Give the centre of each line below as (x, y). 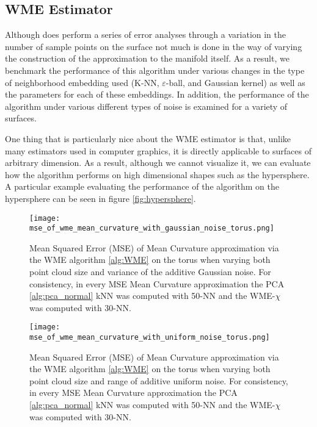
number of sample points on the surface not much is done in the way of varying (154, 46)
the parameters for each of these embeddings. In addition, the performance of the (157, 94)
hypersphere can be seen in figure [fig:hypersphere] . (100, 198)
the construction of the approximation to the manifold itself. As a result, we (147, 58)
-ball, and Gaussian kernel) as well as (235, 82)
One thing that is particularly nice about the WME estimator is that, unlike (148, 138)
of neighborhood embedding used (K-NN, (82, 82)
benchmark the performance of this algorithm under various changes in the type (155, 70)
